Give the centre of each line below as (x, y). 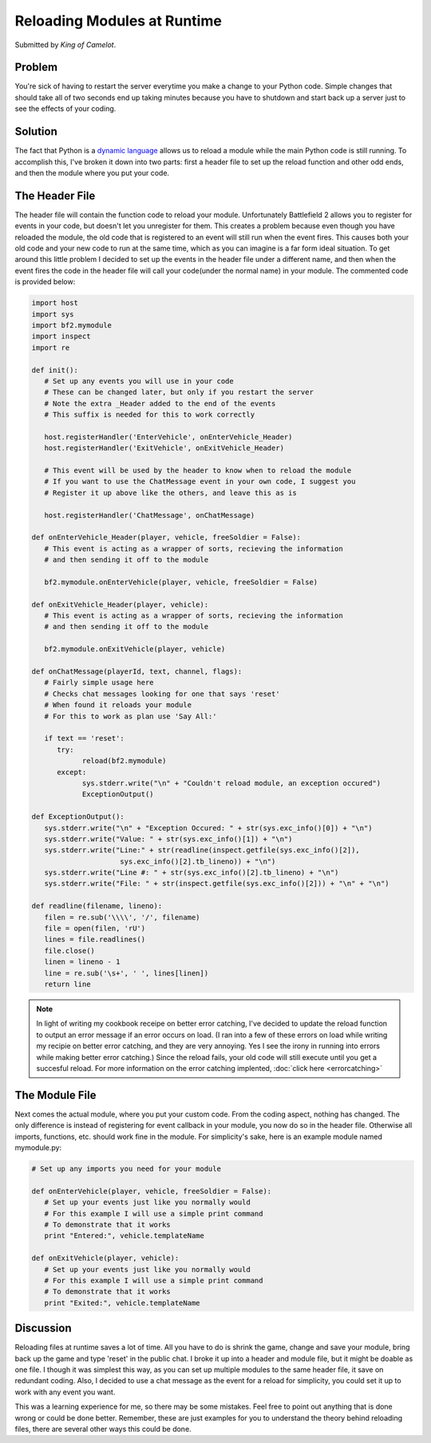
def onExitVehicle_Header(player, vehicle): (120, 604)
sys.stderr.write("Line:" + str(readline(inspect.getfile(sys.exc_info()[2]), (202, 850)
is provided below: (45, 282)
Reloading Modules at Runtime (119, 21)
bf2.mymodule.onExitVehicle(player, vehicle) (135, 649)
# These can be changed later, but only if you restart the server (179, 392)
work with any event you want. (65, 1392)
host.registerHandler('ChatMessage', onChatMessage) (150, 515)
